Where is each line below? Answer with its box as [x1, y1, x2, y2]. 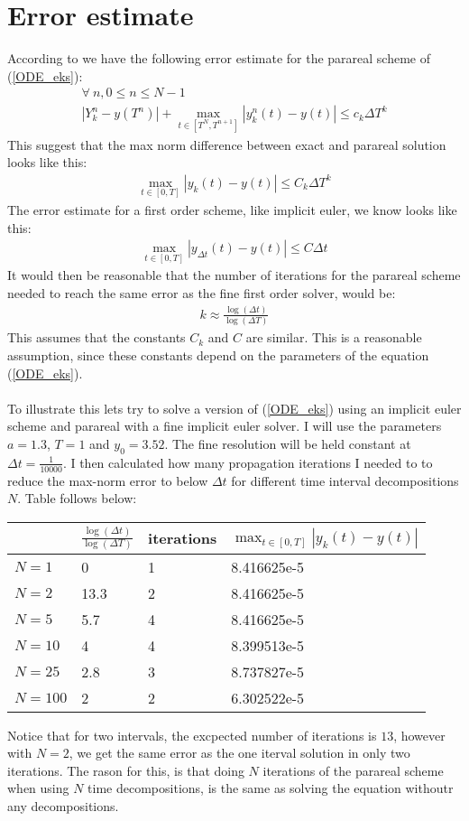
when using [7, 779, 69, 798]
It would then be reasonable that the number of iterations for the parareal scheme [7, 266, 461, 285]
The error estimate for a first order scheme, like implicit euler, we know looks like [7, 201, 457, 219]
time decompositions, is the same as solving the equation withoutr [87, 779, 454, 798]
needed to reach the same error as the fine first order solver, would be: [7, 284, 396, 303]
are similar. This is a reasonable [245, 328, 422, 347]
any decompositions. [7, 796, 119, 815]
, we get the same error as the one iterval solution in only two [69, 743, 410, 762]
